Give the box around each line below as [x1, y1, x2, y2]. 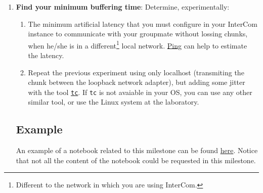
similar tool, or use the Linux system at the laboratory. [28, 96, 199, 107]
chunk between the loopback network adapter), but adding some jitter [28, 77, 245, 87]
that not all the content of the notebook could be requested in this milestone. [16, 155, 256, 165]
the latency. [28, 50, 64, 61]
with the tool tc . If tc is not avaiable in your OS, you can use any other [28, 86, 252, 97]
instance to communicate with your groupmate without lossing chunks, [28, 28, 248, 39]
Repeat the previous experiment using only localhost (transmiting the [28, 67, 244, 77]
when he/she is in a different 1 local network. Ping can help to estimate [28, 38, 247, 51]
